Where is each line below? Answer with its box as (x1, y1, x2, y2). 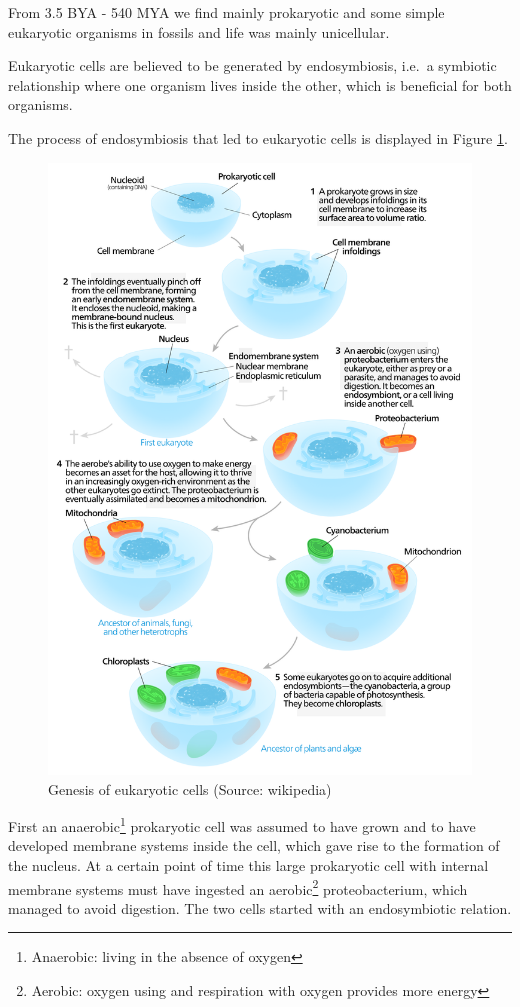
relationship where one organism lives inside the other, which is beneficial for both (8, 74, 512, 95)
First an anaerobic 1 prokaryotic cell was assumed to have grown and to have (8, 813, 476, 836)
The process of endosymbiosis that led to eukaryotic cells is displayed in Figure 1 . (8, 127, 508, 148)
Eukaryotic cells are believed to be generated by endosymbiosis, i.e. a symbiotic (8, 55, 497, 76)
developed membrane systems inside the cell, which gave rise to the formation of (8, 835, 500, 856)
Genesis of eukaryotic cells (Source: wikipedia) (48, 778, 332, 799)
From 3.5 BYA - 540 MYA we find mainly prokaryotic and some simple (8, 2, 445, 22)
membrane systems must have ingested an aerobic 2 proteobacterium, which (8, 875, 468, 899)
